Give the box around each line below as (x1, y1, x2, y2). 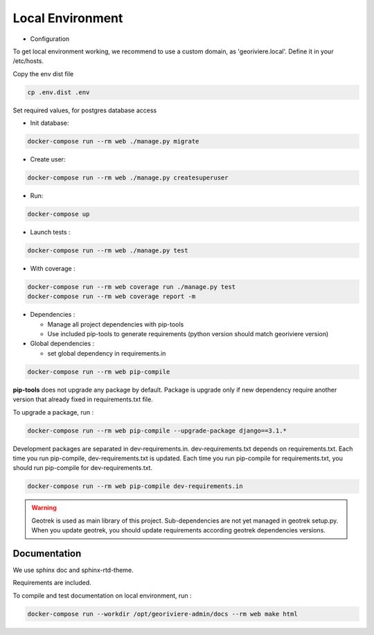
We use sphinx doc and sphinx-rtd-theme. (12, 566, 134, 575)
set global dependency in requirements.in (47, 349, 166, 357)
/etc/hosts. (12, 57, 44, 65)
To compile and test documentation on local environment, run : (12, 591, 192, 600)
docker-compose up (27, 210, 90, 218)
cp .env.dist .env (27, 88, 90, 96)
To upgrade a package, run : (12, 408, 93, 416)
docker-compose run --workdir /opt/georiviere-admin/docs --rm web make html (27, 610, 298, 618)
